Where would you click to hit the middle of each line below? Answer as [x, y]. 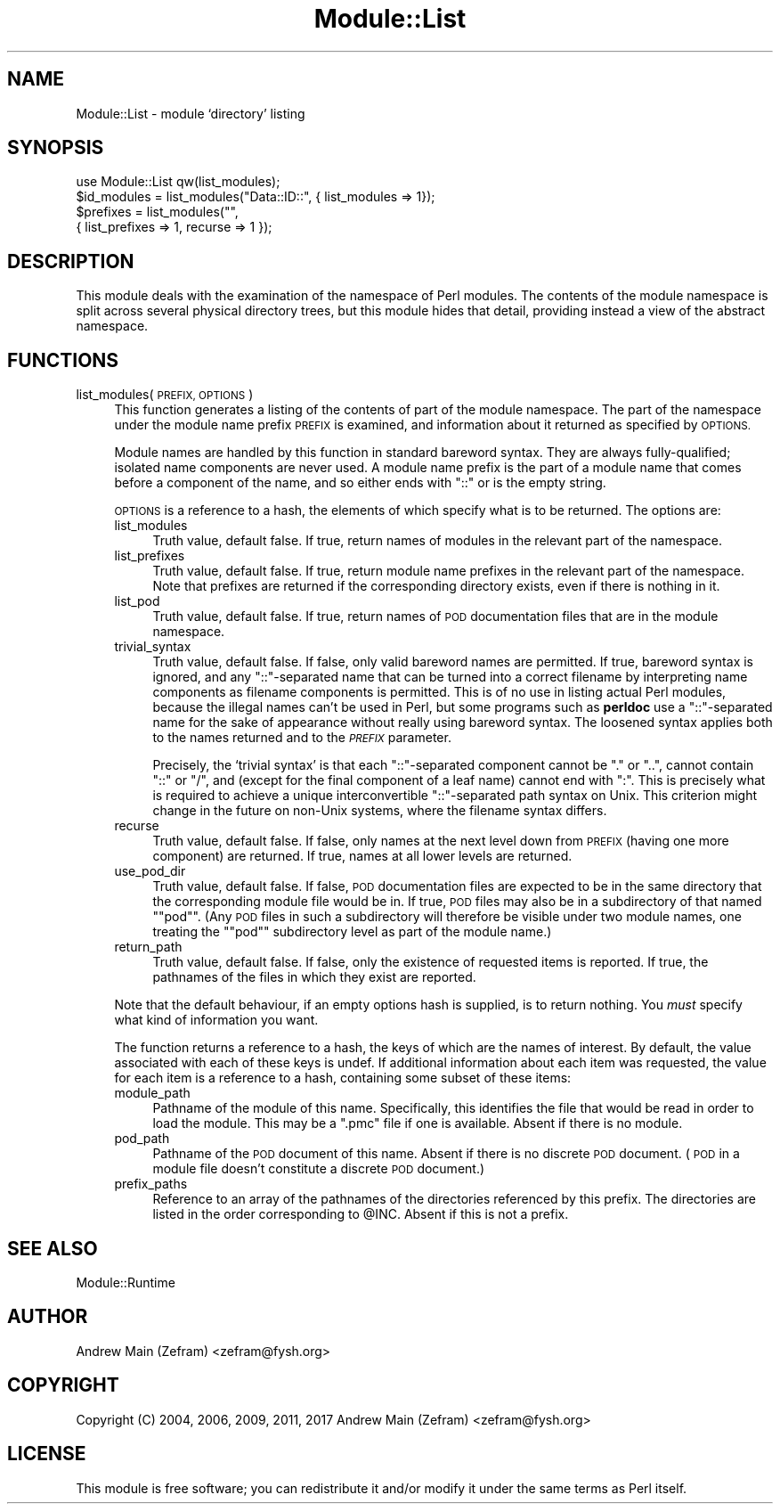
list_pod [137, 601]
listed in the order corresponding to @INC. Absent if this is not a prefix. [361, 1214]
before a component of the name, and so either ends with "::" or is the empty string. [360, 483]
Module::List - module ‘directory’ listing [191, 113]
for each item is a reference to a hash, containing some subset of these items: [343, 1078]
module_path [152, 1093]
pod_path [142, 1139]
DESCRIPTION [71, 261]
